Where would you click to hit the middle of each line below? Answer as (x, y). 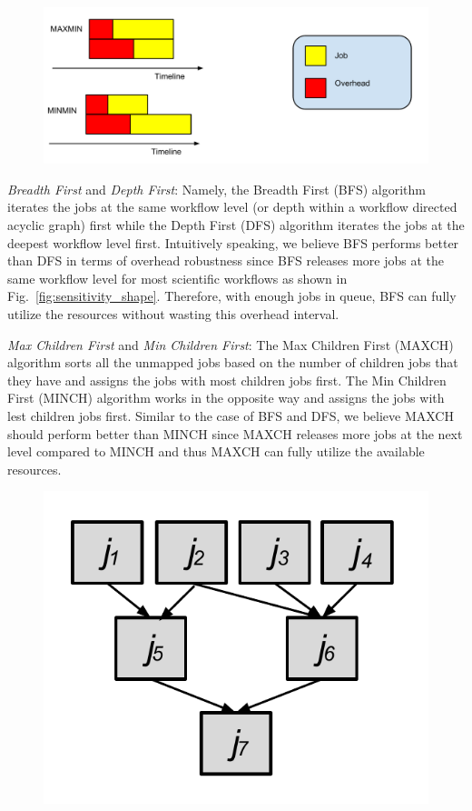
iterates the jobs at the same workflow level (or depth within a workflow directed (232, 207)
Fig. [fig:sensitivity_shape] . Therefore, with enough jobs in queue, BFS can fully (232, 296)
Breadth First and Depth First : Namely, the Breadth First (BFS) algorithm (216, 189)
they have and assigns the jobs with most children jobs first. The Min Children (227, 380)
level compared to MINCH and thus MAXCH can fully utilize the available (216, 451)
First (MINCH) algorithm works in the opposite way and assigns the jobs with (226, 398)
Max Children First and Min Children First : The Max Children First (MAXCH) (231, 344)
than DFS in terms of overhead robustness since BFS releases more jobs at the (226, 260)
